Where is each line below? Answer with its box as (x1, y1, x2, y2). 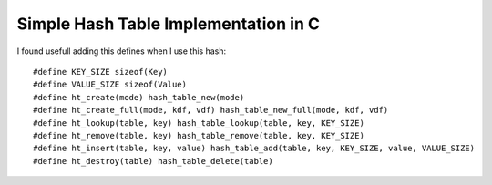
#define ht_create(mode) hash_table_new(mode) (33, 92, 245, 102)
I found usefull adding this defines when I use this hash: (16, 46, 227, 57)
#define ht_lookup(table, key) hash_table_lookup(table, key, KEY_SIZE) (33, 118, 364, 128)
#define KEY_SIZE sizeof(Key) (33, 67, 169, 77)
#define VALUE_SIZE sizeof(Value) (33, 79, 187, 90)
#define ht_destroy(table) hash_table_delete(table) (33, 156, 273, 166)
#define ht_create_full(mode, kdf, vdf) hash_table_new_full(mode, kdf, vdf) (33, 105, 389, 116)
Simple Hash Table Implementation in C (16, 14, 321, 34)
